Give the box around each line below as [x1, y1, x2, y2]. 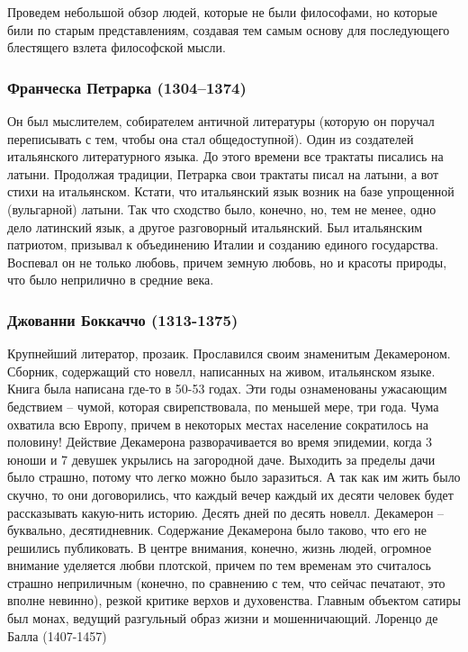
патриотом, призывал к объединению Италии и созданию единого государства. [7, 235, 439, 254]
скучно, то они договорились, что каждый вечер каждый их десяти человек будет [7, 484, 454, 503]
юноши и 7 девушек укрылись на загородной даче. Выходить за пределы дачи [7, 449, 436, 468]
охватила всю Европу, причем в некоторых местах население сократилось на [7, 414, 429, 433]
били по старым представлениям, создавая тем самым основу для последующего [7, 20, 450, 39]
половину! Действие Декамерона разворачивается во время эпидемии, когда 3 [7, 432, 433, 451]
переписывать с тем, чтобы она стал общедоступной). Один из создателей [7, 129, 414, 148]
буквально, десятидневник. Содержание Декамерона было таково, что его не [7, 521, 427, 539]
